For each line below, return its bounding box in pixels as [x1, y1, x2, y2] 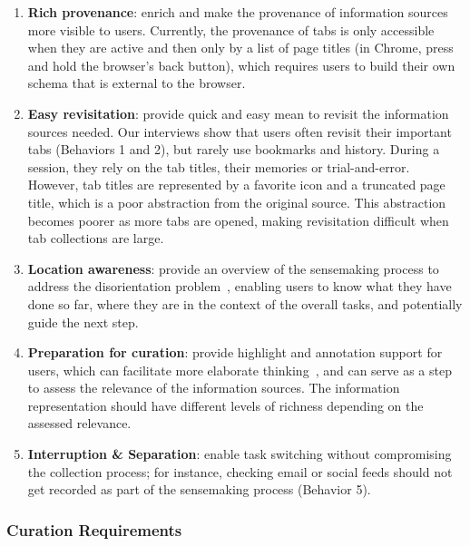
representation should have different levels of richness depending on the [27, 395, 424, 414]
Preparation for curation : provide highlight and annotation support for [27, 343, 443, 362]
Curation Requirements [6, 518, 182, 541]
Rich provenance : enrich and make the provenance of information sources [27, 3, 448, 21]
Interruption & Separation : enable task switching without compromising [27, 444, 452, 463]
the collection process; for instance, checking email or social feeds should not [27, 462, 453, 481]
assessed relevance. [27, 414, 132, 433]
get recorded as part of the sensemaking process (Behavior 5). [27, 480, 371, 499]
